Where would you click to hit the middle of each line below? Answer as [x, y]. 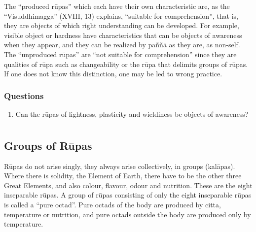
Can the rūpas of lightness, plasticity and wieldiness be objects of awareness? [132, 114]
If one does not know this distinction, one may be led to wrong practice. [113, 74]
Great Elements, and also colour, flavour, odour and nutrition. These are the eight [128, 185]
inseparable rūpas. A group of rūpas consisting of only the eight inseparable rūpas [128, 195]
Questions [24, 95]
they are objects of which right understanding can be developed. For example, [122, 25]
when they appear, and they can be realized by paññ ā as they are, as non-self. [122, 45]
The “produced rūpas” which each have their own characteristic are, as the [117, 6]
